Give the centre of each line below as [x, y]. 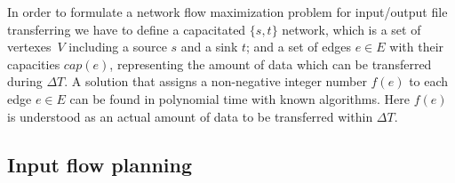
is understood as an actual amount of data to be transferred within [190, 116]
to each [429, 81]
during [25, 81]
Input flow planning [100, 164]
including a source [118, 47]
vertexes [29, 47]
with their [417, 47]
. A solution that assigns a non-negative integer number [216, 81]
